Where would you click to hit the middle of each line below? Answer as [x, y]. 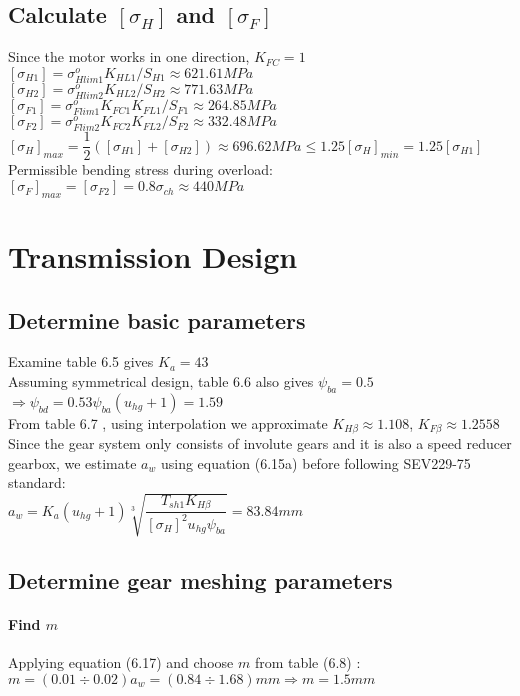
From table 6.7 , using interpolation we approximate [168, 422]
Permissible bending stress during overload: [140, 169]
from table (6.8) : [307, 662]
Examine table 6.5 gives [81, 361]
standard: [37, 482]
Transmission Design [153, 256]
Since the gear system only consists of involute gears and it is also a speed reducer [260, 443]
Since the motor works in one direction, [129, 56]
